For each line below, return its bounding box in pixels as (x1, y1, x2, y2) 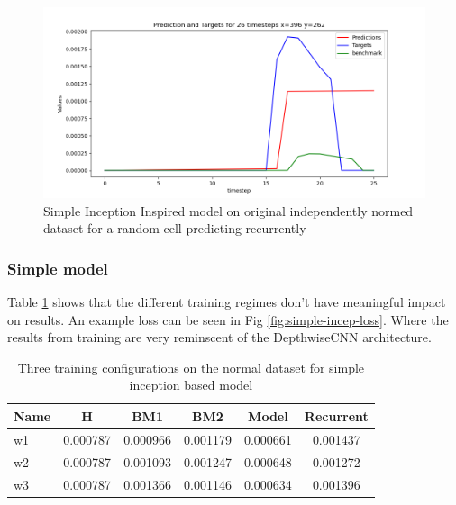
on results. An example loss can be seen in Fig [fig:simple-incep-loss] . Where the (7, 310, 449, 329)
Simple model (7, 257, 108, 279)
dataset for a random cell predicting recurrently (43, 219, 306, 238)
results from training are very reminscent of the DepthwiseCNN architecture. (7, 328, 432, 347)
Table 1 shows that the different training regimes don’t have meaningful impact (7, 293, 446, 311)
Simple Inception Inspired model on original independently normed (43, 201, 414, 220)
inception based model (129, 375, 253, 394)
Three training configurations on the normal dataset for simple (17, 357, 365, 376)
